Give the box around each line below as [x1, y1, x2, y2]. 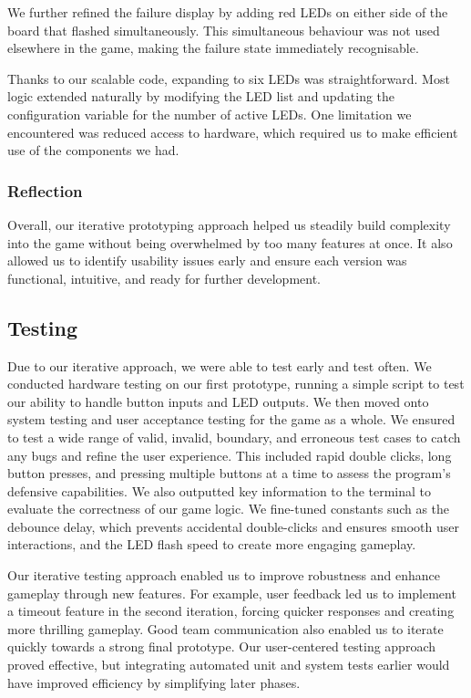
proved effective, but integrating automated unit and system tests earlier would [7, 655, 450, 674]
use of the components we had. [7, 141, 179, 160]
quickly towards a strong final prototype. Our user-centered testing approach [7, 637, 435, 656]
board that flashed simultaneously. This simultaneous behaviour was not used [7, 20, 440, 39]
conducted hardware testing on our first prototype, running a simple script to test [7, 374, 465, 393]
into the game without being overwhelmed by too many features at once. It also [7, 233, 453, 252]
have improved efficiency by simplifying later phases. [7, 672, 301, 692]
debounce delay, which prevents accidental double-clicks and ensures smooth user [7, 516, 460, 536]
